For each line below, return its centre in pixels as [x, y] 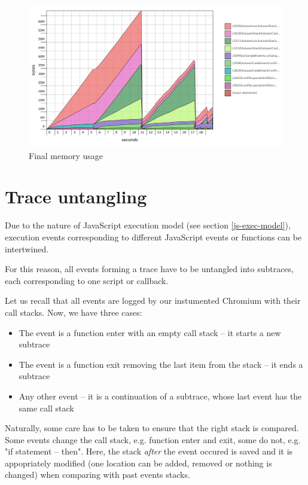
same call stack [46, 408]
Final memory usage [66, 155]
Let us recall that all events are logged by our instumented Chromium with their [153, 301]
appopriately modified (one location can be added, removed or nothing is [138, 463]
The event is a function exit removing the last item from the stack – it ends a [161, 364]
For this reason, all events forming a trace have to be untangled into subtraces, [149, 269]
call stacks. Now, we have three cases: [74, 312]
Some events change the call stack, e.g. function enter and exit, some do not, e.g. [153, 439]
